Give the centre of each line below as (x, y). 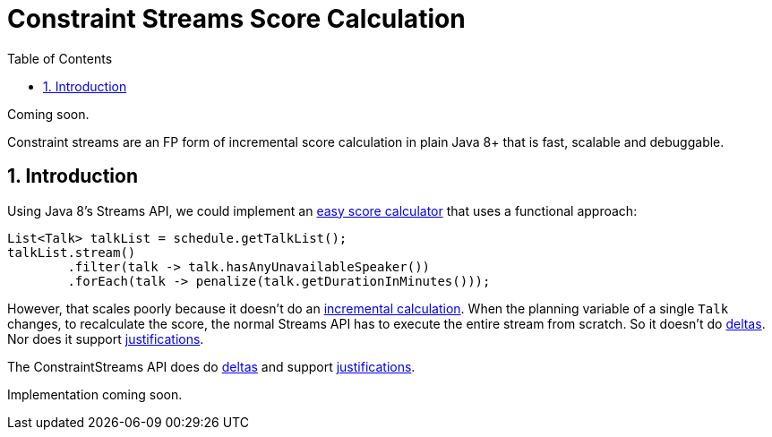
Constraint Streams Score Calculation (236, 19)
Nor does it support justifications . (106, 338)
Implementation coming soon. (95, 394)
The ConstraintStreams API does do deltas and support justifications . (211, 366)
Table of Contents (60, 58)
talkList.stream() (72, 252)
